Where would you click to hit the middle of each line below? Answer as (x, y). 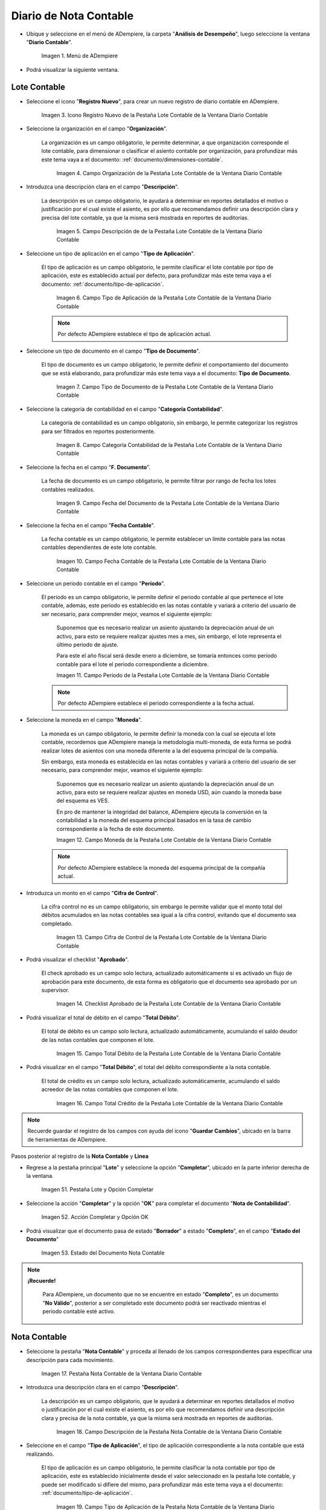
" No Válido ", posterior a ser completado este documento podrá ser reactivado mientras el (154, 1303)
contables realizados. (68, 489)
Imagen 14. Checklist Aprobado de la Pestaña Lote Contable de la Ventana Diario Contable (169, 1004)
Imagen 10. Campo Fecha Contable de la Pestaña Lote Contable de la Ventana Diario (161, 561)
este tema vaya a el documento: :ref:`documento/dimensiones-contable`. (132, 159)
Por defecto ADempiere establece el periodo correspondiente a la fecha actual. (156, 703)
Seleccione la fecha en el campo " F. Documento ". (88, 467)
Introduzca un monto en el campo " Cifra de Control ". (92, 893)
